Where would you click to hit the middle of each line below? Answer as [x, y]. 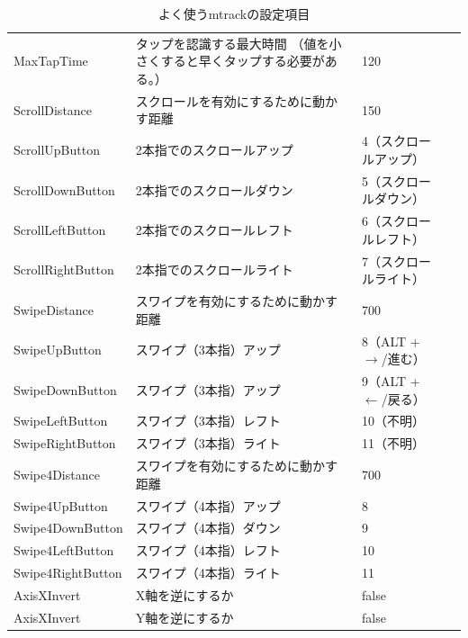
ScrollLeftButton [60, 229]
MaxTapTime [51, 61]
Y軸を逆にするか [184, 617]
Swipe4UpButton [61, 505]
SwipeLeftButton [61, 421]
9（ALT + [391, 380]
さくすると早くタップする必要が [230, 61]
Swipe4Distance [57, 474]
